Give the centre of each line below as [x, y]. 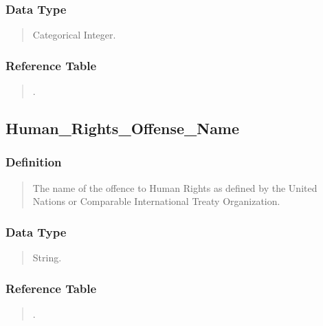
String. [47, 258]
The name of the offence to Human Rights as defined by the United [175, 187]
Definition [34, 162]
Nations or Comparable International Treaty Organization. [156, 201]
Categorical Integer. [74, 35]
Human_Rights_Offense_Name [123, 128]
